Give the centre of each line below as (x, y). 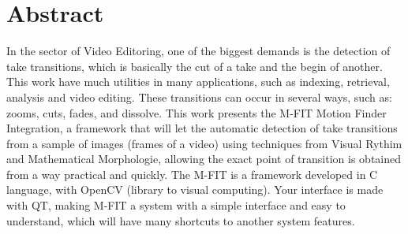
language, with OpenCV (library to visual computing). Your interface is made (195, 189)
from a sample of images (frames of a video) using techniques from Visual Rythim (204, 143)
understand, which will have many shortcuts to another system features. (181, 220)
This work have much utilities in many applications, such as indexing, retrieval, (198, 82)
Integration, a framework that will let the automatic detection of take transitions (202, 128)
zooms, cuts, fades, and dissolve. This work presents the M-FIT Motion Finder (197, 112)
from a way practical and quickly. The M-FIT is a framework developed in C (192, 174)
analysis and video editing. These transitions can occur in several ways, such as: (199, 97)
